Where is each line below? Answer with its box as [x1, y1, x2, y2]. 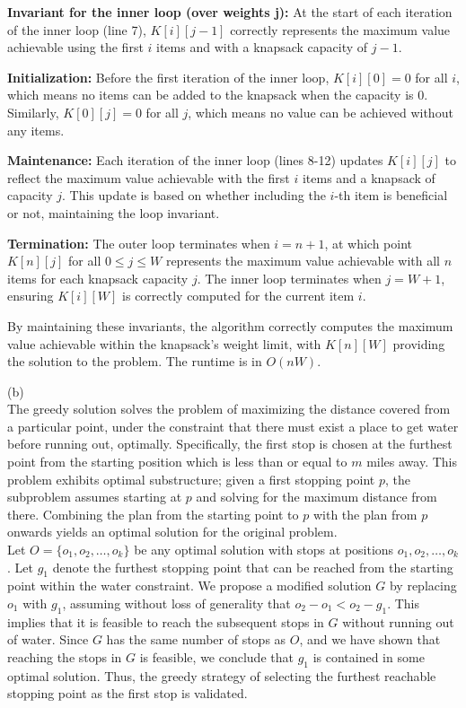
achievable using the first [7, 38, 144, 57]
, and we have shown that [299, 630, 441, 649]
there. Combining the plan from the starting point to [7, 504, 299, 523]
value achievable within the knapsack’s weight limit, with [7, 334, 321, 353]
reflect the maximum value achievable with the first [7, 168, 290, 187]
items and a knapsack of [302, 168, 435, 187]
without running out [342, 612, 454, 631]
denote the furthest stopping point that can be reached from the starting [52, 557, 453, 576]
